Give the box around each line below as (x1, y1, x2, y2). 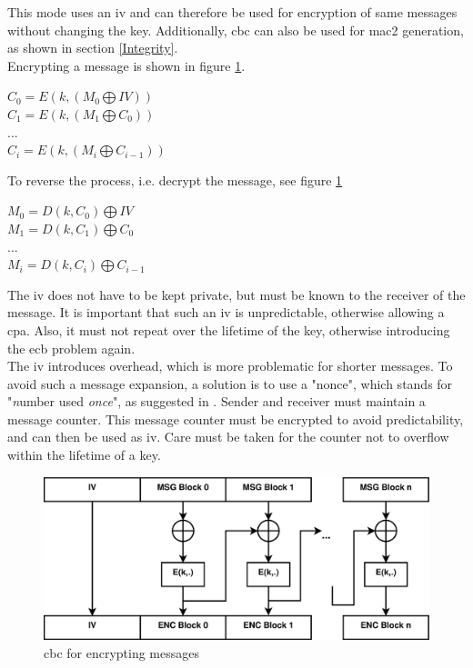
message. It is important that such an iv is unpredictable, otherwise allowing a (7, 303, 445, 322)
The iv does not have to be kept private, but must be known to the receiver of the (7, 284, 466, 304)
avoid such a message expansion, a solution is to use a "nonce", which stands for (7, 374, 453, 393)
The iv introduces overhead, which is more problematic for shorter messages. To (7, 356, 453, 375)
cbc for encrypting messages (44, 643, 200, 662)
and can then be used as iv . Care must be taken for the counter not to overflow (7, 427, 449, 446)
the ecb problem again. (7, 338, 136, 357)
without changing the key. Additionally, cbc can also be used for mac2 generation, (7, 20, 464, 39)
